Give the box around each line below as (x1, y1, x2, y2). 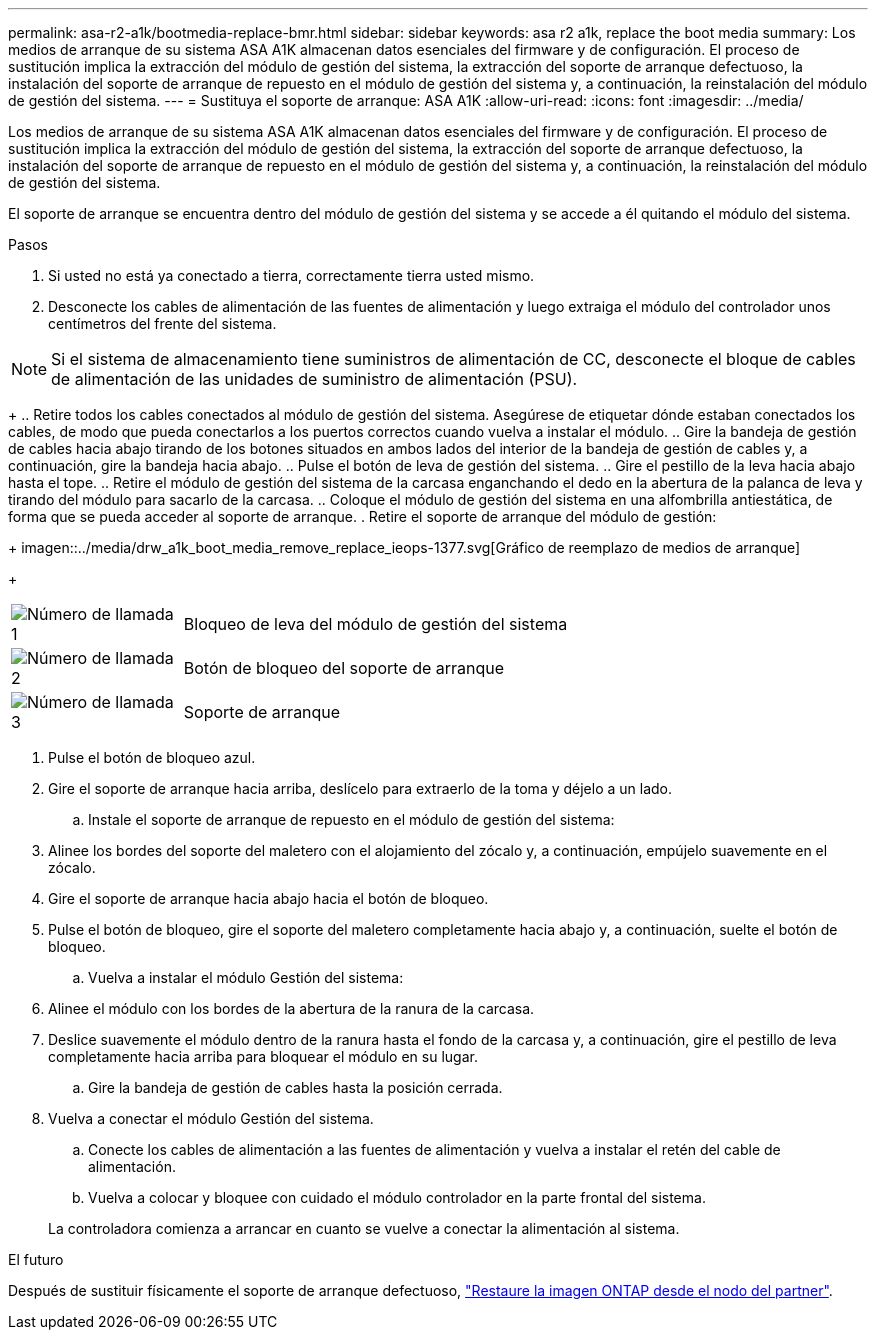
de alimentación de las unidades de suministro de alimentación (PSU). (51, 369, 578, 389)
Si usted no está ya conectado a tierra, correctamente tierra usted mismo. (48, 267, 535, 284)
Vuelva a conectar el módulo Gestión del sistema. (48, 1110, 374, 1127)
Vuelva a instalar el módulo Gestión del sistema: (88, 969, 404, 986)
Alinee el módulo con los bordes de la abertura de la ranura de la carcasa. (48, 1000, 535, 1017)
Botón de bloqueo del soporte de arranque (183, 658, 505, 678)
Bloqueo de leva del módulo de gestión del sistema (183, 614, 568, 634)
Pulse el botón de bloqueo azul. (48, 749, 256, 766)
